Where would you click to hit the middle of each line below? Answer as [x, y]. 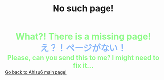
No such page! [83, 9]
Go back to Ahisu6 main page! [36, 72]
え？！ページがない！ [83, 49]
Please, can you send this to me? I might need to [83, 58]
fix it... [83, 65]
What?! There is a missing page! [83, 36]
